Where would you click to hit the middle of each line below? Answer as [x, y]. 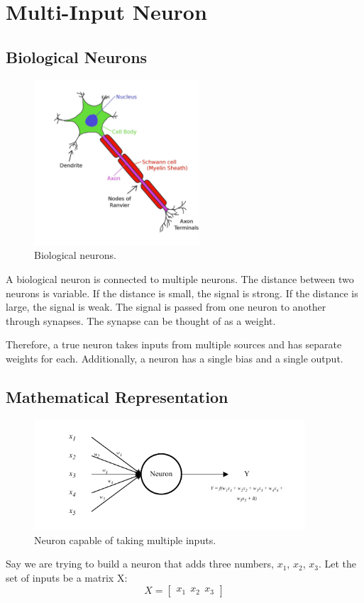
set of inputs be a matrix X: [67, 577]
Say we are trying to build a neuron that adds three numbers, [140, 564]
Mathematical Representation [117, 396]
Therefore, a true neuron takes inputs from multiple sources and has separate [174, 344]
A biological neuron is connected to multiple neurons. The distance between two [180, 278]
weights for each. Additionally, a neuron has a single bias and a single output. [175, 358]
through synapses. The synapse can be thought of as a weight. [141, 320]
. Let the [337, 564]
